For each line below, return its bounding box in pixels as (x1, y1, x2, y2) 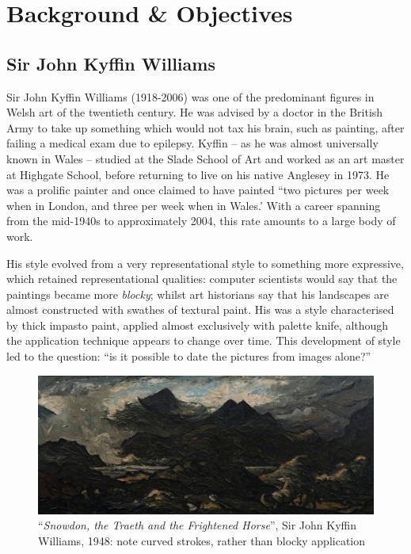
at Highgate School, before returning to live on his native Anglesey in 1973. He (6, 166, 390, 182)
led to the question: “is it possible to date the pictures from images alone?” (6, 348, 371, 365)
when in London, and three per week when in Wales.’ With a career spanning (6, 197, 381, 213)
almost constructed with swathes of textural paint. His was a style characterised (6, 301, 394, 318)
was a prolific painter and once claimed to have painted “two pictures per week (6, 181, 390, 198)
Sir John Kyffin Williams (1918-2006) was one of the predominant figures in (6, 88, 375, 105)
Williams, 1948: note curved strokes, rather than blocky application (38, 533, 366, 549)
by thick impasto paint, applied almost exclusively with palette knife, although (6, 316, 389, 333)
